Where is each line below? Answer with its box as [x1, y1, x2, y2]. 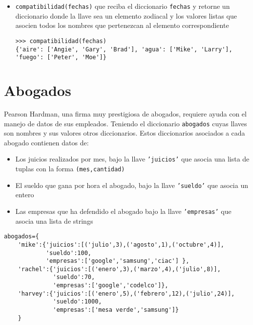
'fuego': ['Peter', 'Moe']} [15, 54, 106, 61]
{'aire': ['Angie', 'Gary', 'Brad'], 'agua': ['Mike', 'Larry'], [15, 46, 232, 53]
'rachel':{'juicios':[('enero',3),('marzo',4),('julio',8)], [18, 265, 221, 273]
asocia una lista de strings [15, 215, 93, 226]
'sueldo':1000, [53, 298, 102, 305]
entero [15, 189, 34, 200]
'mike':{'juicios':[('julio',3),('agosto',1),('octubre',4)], [18, 241, 225, 248]
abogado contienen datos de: [4, 137, 89, 147]
